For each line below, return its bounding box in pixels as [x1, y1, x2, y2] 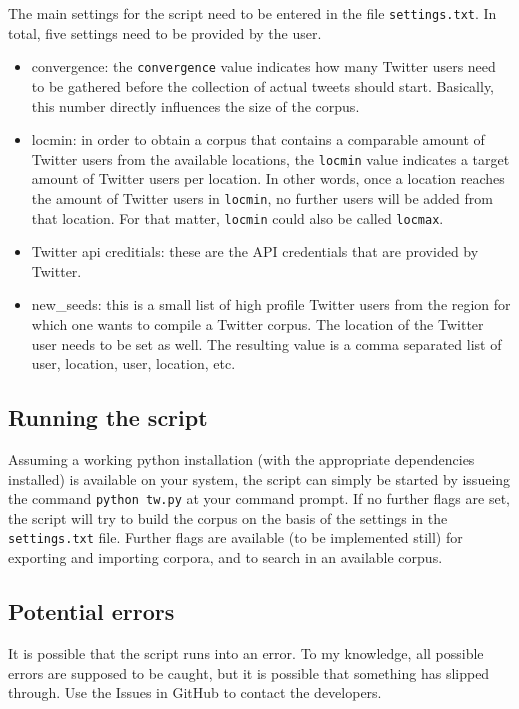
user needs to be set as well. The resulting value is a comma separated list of [31, 333, 502, 354]
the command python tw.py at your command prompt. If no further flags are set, [8, 488, 510, 509]
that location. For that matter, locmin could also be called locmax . [31, 207, 444, 228]
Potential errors [8, 596, 175, 627]
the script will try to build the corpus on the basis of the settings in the [8, 507, 448, 528]
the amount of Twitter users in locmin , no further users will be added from [31, 187, 493, 208]
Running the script [8, 402, 208, 433]
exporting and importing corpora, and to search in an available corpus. [8, 547, 443, 568]
